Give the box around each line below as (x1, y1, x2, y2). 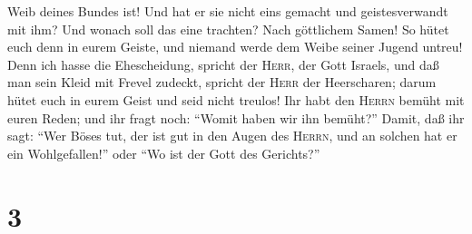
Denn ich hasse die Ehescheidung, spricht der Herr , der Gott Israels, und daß (7, 54, 439, 73)
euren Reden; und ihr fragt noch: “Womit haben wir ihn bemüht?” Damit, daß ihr (7, 108, 465, 127)
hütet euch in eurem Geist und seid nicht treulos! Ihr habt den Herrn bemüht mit (7, 90, 465, 109)
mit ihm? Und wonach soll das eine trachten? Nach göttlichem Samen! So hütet (7, 19, 449, 38)
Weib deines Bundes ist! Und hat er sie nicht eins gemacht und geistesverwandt (7, 2, 448, 20)
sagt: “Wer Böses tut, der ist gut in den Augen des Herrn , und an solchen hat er (7, 126, 457, 145)
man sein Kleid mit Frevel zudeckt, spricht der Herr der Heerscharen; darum (7, 73, 437, 92)
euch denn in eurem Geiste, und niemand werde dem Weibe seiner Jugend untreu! (7, 37, 463, 56)
